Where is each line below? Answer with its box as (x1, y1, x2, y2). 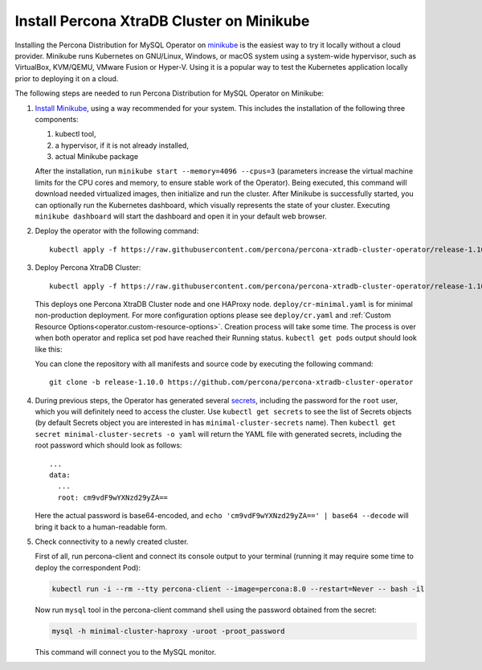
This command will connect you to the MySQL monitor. (35, 647, 217, 656)
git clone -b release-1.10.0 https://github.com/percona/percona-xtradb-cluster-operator (49, 378, 414, 387)
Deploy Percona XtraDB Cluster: (35, 263, 141, 272)
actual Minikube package (55, 152, 139, 161)
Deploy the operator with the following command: (35, 226, 199, 236)
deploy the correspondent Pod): (35, 562, 141, 572)
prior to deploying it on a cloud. (14, 73, 119, 84)
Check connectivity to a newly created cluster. (35, 537, 189, 546)
